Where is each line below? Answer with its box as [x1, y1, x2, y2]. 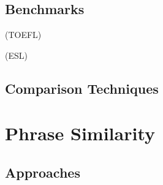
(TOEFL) [5, 28, 42, 41]
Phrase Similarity [5, 121, 156, 146]
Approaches [5, 162, 80, 181]
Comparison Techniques [5, 78, 159, 97]
